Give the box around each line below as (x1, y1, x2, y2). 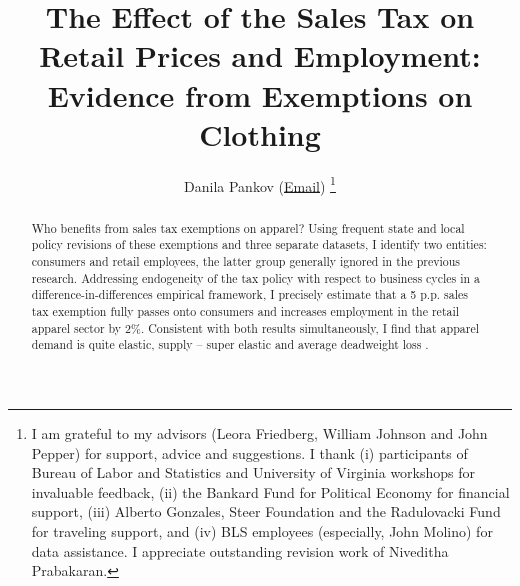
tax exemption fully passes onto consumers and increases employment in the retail (31, 303, 460, 320)
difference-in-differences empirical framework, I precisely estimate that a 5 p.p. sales (31, 286, 468, 303)
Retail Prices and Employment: (39, 35, 481, 76)
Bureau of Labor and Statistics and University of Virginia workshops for (31, 462, 476, 483)
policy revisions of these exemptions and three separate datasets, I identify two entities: (31, 236, 487, 253)
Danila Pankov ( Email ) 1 (184, 172, 336, 196)
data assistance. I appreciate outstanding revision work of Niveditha (31, 540, 449, 561)
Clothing (199, 113, 321, 154)
